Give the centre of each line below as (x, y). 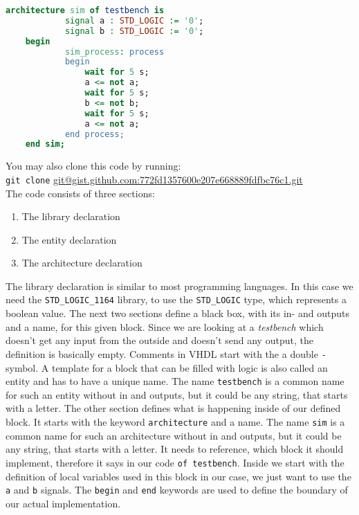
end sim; (45, 144)
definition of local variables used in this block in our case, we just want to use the (178, 476)
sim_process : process (114, 52)
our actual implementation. (63, 503)
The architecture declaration (82, 263)
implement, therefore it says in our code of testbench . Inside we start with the (175, 462)
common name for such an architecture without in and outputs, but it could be (174, 435)
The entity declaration (69, 239)
